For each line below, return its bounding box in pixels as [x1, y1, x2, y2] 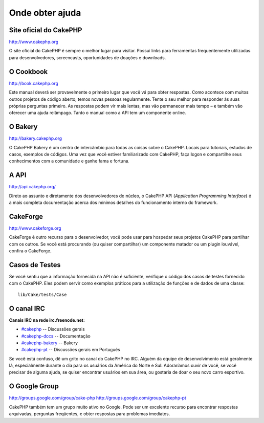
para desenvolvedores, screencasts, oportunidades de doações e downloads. [9, 54, 166, 61]
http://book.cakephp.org [9, 80, 59, 86]
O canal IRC [9, 304, 45, 312]
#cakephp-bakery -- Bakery [21, 340, 78, 346]
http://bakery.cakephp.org [9, 135, 62, 141]
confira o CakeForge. [9, 248, 52, 254]
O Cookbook [9, 67, 48, 76]
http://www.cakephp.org [9, 39, 59, 45]
